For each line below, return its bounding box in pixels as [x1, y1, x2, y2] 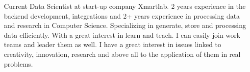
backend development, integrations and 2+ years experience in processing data [4, 10, 240, 21]
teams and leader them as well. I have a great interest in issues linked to [4, 39, 222, 49]
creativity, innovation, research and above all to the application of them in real [4, 48, 241, 59]
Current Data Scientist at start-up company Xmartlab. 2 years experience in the [4, 1, 246, 11]
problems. [4, 58, 33, 69]
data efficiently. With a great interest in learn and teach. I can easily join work [4, 29, 241, 40]
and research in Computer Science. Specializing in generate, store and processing [4, 20, 247, 30]
